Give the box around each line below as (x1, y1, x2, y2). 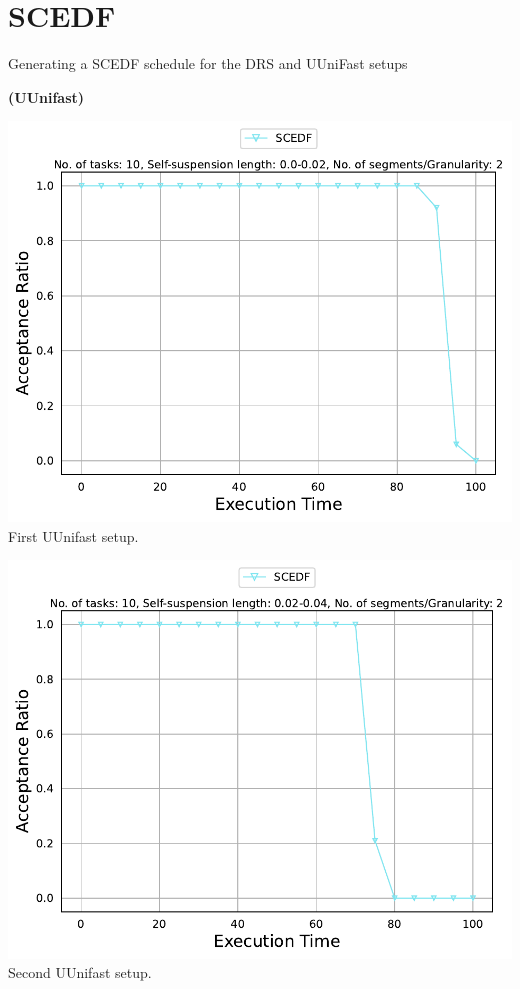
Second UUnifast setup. (8, 962, 152, 983)
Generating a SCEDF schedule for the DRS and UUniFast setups (8, 53, 408, 74)
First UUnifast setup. (8, 525, 139, 546)
